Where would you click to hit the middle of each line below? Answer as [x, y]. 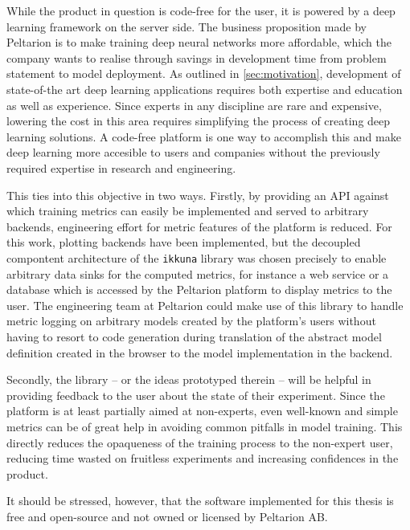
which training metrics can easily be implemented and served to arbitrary [188, 211]
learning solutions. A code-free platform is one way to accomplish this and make [204, 136]
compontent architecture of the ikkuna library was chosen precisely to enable [197, 257]
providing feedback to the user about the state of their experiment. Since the [196, 395]
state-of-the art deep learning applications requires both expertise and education [205, 89]
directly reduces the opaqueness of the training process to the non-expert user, [200, 442]
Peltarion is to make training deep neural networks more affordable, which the [199, 42]
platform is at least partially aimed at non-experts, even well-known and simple [202, 411]
